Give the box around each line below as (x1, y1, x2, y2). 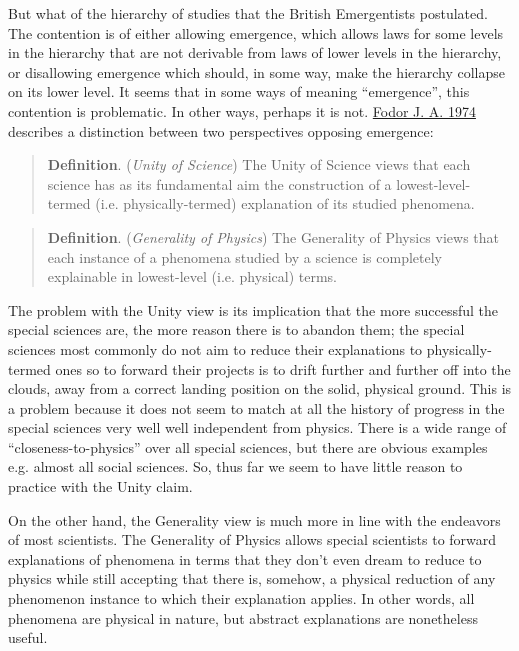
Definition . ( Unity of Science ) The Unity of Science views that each (47, 154, 471, 175)
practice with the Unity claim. (8, 476, 193, 497)
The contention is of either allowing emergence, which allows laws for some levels (8, 22, 504, 43)
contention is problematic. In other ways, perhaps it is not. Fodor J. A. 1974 (8, 100, 476, 121)
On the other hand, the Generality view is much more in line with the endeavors (8, 509, 501, 530)
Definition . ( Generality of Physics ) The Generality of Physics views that (47, 226, 499, 247)
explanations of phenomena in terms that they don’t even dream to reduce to (8, 548, 482, 569)
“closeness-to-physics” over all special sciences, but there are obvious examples (8, 436, 488, 457)
